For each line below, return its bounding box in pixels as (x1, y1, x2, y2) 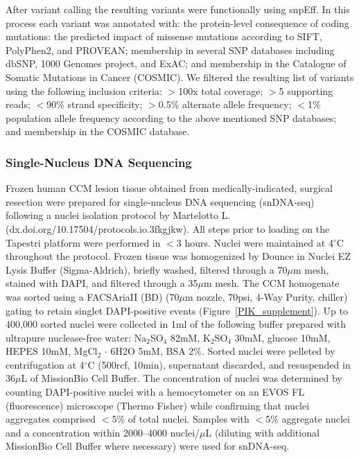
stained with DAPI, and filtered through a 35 (6, 276, 198, 290)
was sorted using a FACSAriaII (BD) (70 (6, 289, 179, 303)
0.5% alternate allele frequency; (158, 97, 292, 112)
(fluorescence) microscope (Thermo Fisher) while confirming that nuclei (6, 398, 310, 412)
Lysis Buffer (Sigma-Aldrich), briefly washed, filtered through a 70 (6, 262, 288, 276)
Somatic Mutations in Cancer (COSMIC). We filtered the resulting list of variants (6, 69, 354, 84)
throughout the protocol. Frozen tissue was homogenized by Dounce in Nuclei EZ (6, 249, 351, 263)
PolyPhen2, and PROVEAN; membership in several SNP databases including (6, 42, 335, 57)
